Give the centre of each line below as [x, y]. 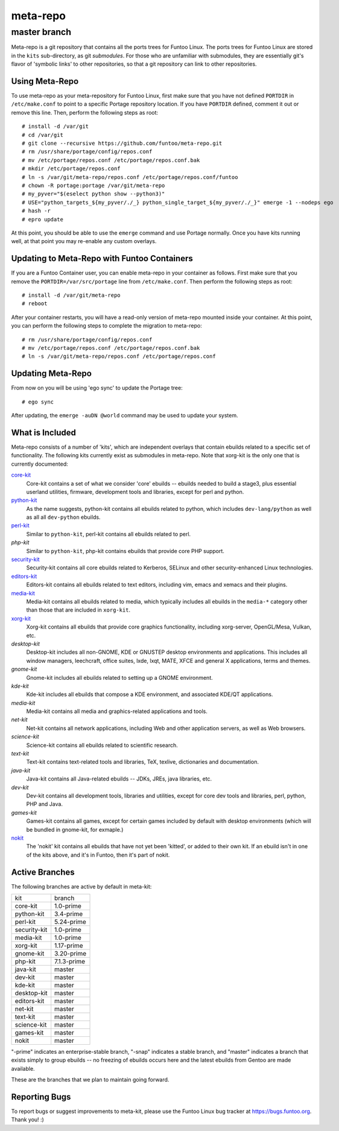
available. [23, 1068]
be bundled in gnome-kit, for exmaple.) [75, 829]
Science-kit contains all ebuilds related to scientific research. [102, 745]
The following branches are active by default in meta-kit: [81, 886]
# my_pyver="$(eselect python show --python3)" [93, 194]
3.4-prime [69, 914]
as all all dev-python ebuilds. [63, 517]
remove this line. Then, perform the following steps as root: [85, 112]
